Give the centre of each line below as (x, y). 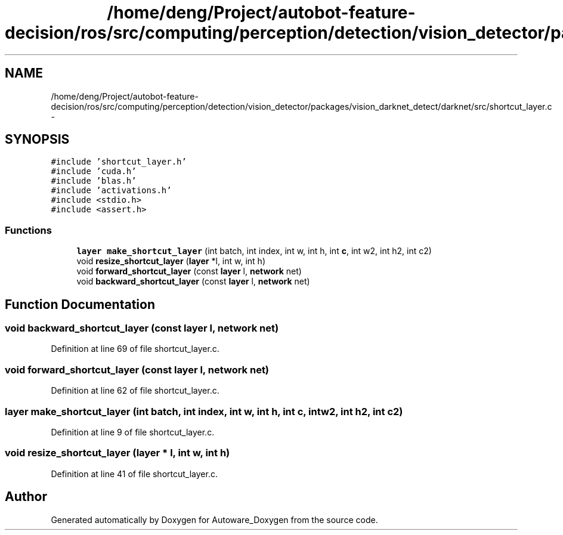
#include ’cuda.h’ (94, 171)
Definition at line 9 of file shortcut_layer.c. (133, 432)
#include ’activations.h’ (111, 191)
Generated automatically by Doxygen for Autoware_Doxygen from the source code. (214, 519)
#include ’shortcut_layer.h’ (119, 162)
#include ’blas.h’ (94, 181)
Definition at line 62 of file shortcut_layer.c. (135, 391)
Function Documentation (80, 304)
